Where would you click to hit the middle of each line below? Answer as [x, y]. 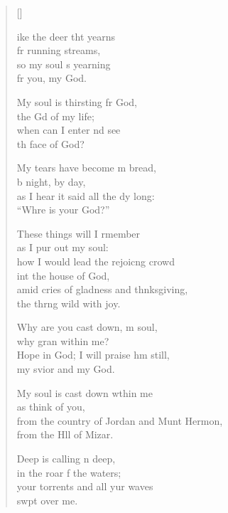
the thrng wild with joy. [69, 303]
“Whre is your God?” [63, 210]
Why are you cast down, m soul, [87, 327]
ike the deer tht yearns [66, 36]
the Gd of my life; [55, 116]
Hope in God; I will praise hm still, [93, 355]
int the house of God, [63, 275]
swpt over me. [47, 500]
